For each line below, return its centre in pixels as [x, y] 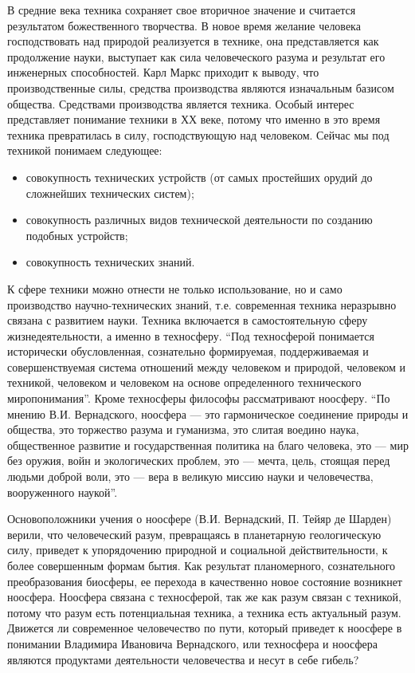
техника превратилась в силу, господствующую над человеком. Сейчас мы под [198, 134]
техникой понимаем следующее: [85, 150]
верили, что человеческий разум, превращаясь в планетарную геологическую [194, 534]
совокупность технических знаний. [110, 262]
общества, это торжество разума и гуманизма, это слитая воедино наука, [183, 429]
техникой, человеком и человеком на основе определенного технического [184, 382]
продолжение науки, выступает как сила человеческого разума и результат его [196, 56]
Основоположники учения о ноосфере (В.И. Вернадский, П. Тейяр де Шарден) [200, 519]
